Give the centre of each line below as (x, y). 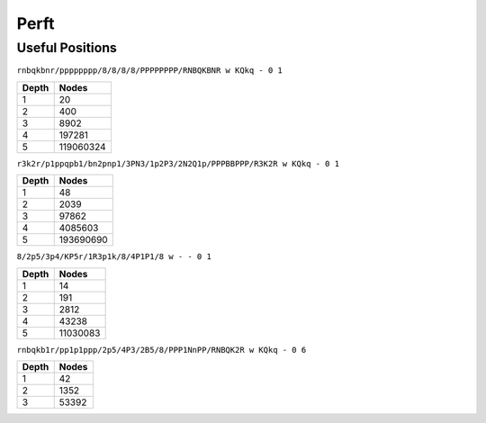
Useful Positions (67, 48)
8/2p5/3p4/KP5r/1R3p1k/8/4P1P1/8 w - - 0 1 (114, 257)
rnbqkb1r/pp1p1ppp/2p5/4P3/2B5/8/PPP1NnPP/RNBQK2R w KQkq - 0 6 (162, 350)
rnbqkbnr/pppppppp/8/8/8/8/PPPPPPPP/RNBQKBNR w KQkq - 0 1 (150, 71)
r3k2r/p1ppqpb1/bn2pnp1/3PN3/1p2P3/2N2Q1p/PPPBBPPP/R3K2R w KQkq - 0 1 (178, 163)
